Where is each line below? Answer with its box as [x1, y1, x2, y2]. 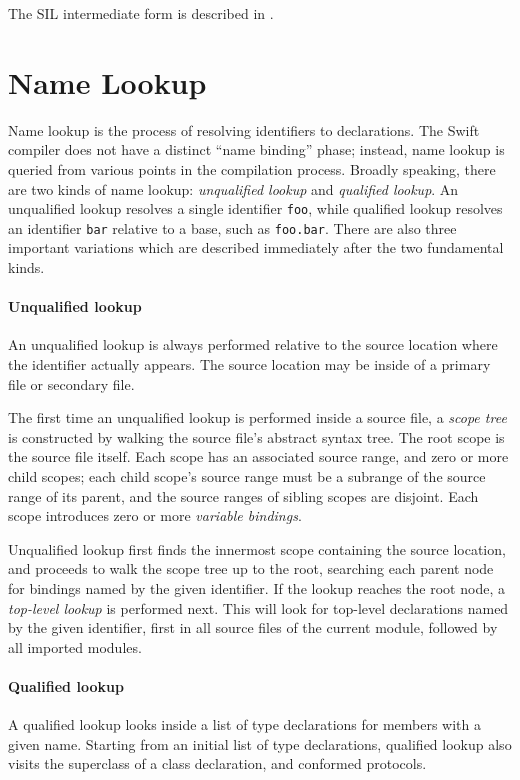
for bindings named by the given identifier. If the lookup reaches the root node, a [8, 577, 505, 598]
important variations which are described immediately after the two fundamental [8, 237, 504, 258]
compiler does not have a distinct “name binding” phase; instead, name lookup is [8, 139, 505, 160]
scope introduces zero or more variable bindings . [8, 505, 302, 526]
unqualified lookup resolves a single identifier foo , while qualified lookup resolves [8, 198, 503, 219]
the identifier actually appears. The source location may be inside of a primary [8, 353, 491, 374]
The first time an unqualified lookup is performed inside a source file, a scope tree [8, 407, 507, 428]
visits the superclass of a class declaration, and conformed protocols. [8, 753, 427, 774]
